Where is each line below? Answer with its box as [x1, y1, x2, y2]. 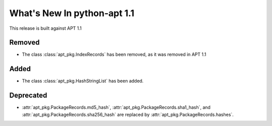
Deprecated [9, 91, 47, 100]
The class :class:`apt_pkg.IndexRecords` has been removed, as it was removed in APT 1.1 [22, 51, 207, 57]
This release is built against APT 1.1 [9, 25, 82, 31]
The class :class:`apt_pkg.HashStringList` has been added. [22, 78, 144, 84]
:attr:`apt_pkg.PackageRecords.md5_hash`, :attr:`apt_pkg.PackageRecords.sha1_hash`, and [22, 104, 211, 110]
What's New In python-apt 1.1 [9, 8, 134, 19]
